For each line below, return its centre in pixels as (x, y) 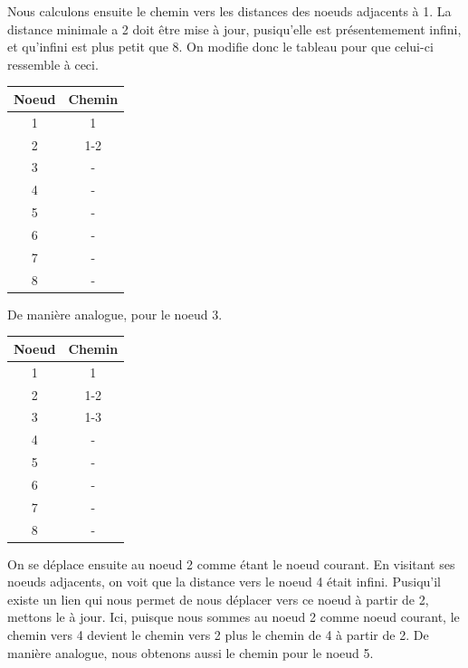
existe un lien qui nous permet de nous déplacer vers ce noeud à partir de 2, (218, 599)
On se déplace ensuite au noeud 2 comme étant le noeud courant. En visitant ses (231, 563)
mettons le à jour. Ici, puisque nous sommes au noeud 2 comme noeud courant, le (234, 617)
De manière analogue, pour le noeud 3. (115, 314)
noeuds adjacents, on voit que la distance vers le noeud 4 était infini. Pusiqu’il (224, 582)
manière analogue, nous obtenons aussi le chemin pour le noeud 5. (191, 652)
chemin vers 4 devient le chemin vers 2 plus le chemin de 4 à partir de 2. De (218, 635)
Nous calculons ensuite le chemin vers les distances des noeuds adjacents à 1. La (229, 11)
